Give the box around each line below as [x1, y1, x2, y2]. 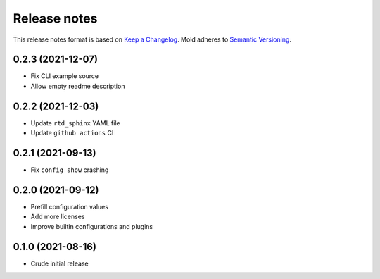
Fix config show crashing [30, 166, 109, 174]
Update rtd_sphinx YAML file [30, 118, 120, 127]
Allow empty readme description [30, 82, 125, 90]
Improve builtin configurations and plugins [30, 222, 153, 230]
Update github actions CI [30, 129, 114, 137]
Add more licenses [30, 212, 85, 221]
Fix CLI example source [30, 72, 99, 80]
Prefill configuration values [30, 202, 109, 211]
